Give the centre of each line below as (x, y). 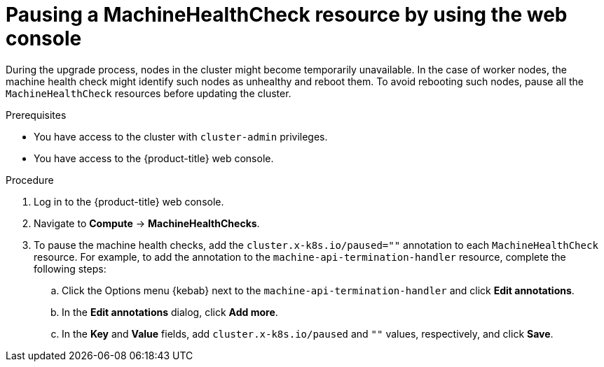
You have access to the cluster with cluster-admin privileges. (181, 136)
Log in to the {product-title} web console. (129, 201)
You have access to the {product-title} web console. (154, 158)
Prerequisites (36, 115)
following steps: (70, 268)
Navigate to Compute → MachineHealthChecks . (147, 223)
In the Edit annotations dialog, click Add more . (170, 312)
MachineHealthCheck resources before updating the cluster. (149, 93)
